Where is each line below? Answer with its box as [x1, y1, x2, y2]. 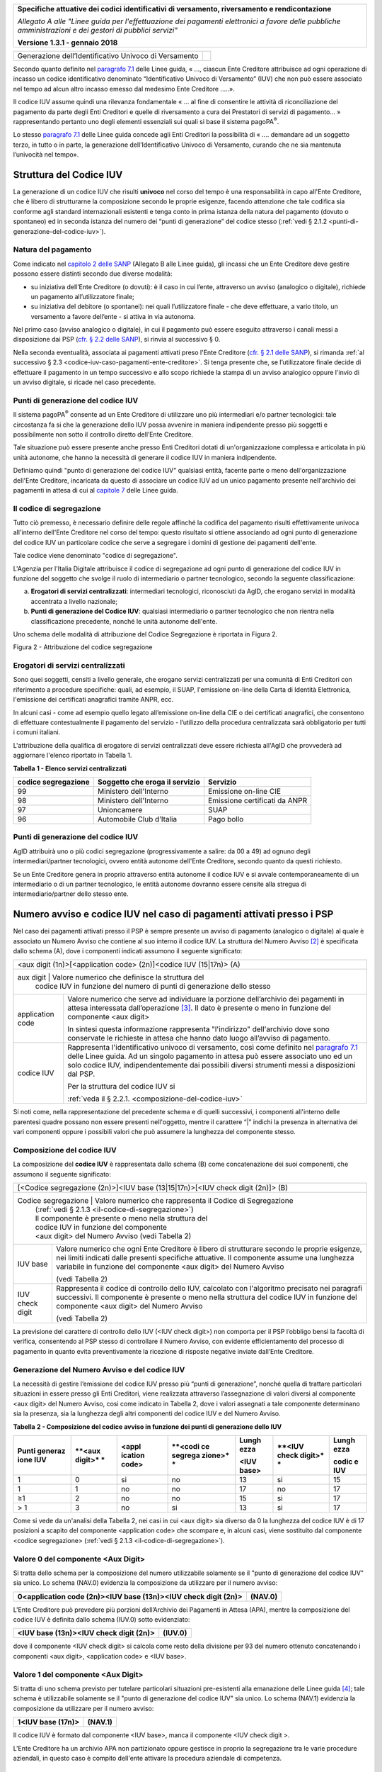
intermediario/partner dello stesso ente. [13, 890, 129, 898]
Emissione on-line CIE [207, 787, 282, 796]
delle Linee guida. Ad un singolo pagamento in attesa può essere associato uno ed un [67, 1051, 353, 1061]
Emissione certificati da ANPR [207, 796, 308, 805]
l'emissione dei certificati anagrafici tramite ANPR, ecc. [13, 695, 174, 704]
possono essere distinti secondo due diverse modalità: [13, 269, 173, 278]
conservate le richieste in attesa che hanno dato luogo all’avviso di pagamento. [67, 1033, 330, 1043]
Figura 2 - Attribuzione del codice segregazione [13, 643, 153, 651]
